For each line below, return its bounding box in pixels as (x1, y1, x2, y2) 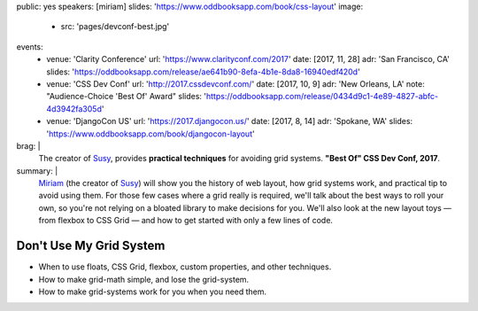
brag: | (16, 140, 41, 151)
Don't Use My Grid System (16, 238, 166, 253)
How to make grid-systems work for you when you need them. (38, 286, 267, 297)
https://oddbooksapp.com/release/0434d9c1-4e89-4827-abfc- (205, 91, 439, 102)
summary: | (16, 165, 58, 176)
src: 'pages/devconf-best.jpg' (60, 21, 170, 32)
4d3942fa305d (46, 103, 102, 114)
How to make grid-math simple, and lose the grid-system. (38, 274, 250, 284)
